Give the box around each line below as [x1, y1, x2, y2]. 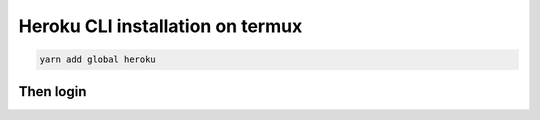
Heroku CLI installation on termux [18, 15, 303, 37]
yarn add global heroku [39, 54, 157, 65]
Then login [18, 83, 87, 100]
